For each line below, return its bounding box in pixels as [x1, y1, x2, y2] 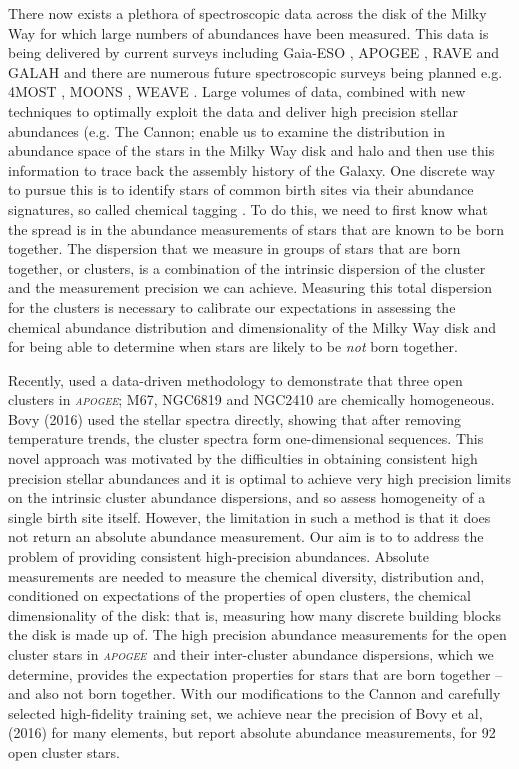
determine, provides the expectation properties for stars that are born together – [8, 663, 503, 684]
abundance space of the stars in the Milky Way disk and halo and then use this [8, 140, 495, 161]
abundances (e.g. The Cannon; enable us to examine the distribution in [8, 120, 446, 141]
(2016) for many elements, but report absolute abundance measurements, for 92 [8, 722, 496, 743]
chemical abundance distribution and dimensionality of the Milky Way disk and [8, 316, 497, 337]
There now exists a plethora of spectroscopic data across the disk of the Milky [8, 3, 487, 23]
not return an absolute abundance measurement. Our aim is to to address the [8, 526, 484, 547]
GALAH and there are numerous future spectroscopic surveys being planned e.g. [8, 61, 503, 82]
